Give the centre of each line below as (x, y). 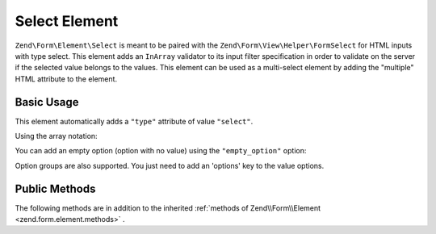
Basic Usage (47, 102)
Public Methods (55, 188)
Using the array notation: (56, 136)
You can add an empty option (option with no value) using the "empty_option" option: (161, 151)
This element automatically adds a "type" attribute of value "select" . (134, 121)
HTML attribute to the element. (66, 79)
